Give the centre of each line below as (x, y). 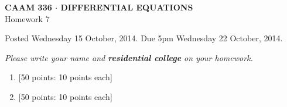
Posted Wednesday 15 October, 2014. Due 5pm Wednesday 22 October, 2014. (144, 38)
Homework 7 (27, 18)
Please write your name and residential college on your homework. (129, 57)
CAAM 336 (28, 7)
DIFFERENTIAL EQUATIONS (127, 7)
